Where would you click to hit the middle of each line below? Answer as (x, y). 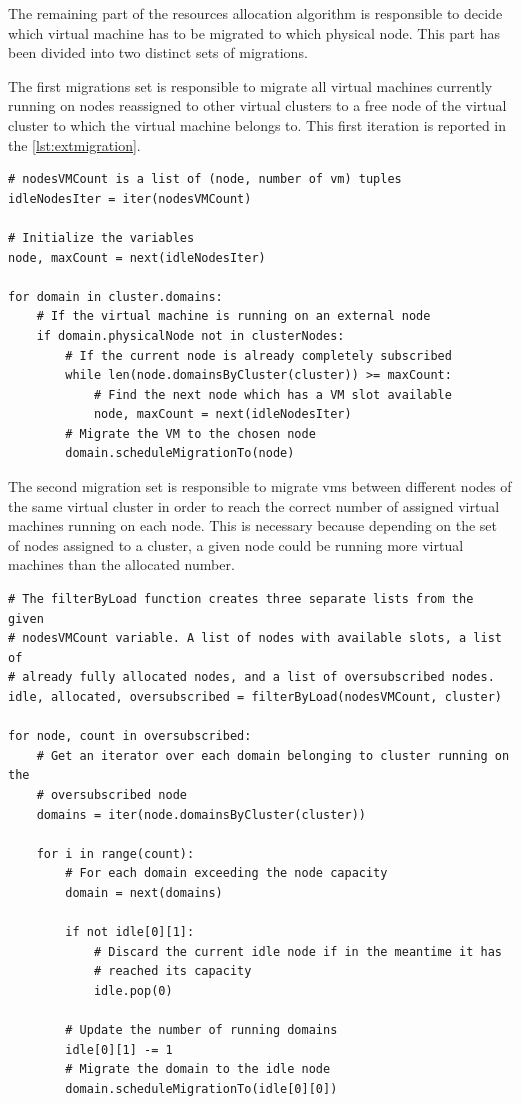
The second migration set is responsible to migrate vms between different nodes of (260, 486)
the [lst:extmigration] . (74, 144)
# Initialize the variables (101, 237)
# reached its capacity (172, 971)
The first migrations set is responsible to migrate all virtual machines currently (250, 85)
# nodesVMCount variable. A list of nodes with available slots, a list (255, 638)
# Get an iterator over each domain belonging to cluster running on (273, 755)
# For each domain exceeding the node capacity (226, 873)
